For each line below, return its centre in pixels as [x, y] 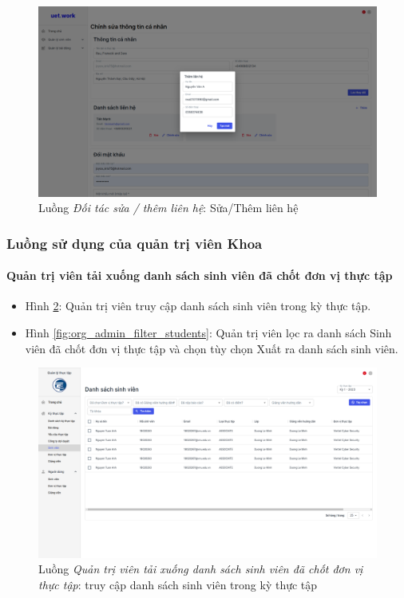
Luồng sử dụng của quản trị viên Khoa [135, 243]
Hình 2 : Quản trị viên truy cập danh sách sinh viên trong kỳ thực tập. [198, 306]
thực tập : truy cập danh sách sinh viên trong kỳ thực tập [178, 584]
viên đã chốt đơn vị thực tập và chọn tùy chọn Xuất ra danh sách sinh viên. [212, 348]
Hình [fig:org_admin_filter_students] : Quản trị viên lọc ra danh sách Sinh [208, 332]
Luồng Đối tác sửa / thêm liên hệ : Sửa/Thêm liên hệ [168, 208]
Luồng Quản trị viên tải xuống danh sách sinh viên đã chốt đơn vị [201, 569]
